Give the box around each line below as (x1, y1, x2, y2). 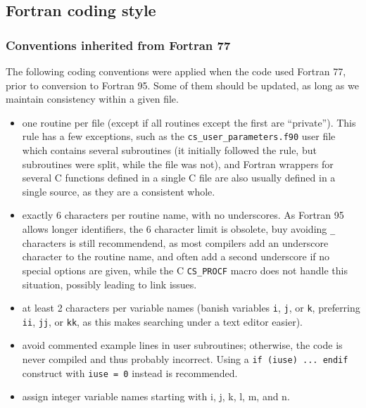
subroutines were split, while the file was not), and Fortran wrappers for (22, 156, 334, 171)
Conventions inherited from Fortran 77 (6, 36, 231, 53)
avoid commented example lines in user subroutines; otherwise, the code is (22, 338, 343, 352)
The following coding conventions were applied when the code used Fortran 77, (6, 64, 346, 78)
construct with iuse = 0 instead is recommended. (22, 365, 238, 380)
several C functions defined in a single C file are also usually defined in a (22, 170, 336, 185)
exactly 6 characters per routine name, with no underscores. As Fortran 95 (22, 208, 344, 222)
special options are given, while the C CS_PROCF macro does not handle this (22, 262, 348, 277)
